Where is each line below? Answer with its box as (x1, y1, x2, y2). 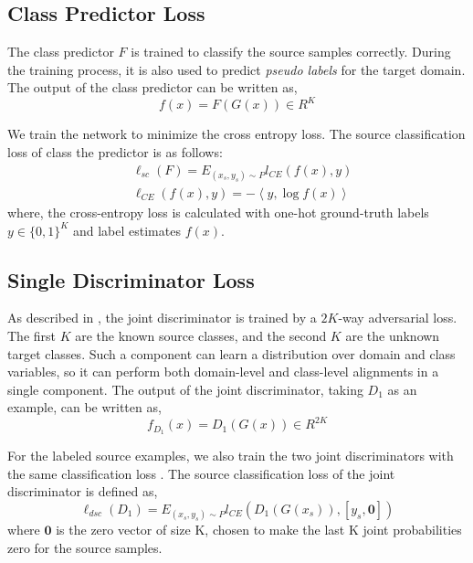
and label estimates (72, 220, 181, 239)
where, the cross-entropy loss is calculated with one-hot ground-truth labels (7, 202, 429, 221)
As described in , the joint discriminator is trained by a (7, 308, 317, 327)
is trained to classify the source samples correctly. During (131, 42, 451, 61)
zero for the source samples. (7, 537, 163, 557)
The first (7, 325, 57, 345)
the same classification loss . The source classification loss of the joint (7, 463, 395, 483)
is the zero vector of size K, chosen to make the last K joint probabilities (56, 520, 462, 539)
